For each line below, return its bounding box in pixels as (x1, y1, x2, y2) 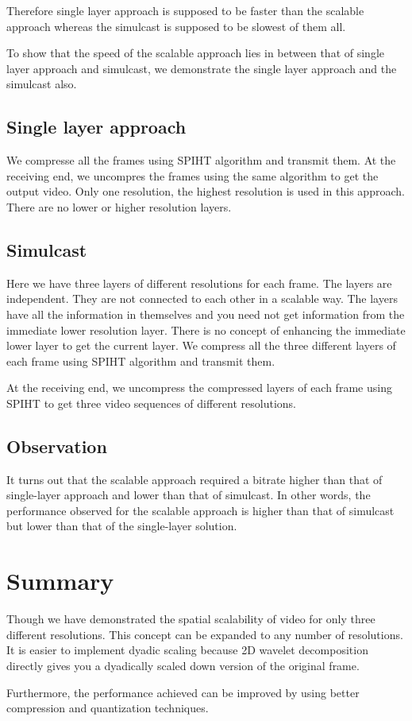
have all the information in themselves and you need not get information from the (6, 305, 405, 322)
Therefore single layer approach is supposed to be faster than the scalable (6, 2, 364, 18)
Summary (6, 564, 114, 597)
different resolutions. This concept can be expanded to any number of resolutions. (6, 626, 403, 642)
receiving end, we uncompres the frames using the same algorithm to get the (6, 167, 379, 184)
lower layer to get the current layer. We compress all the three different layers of (6, 337, 396, 354)
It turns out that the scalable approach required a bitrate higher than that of (6, 471, 383, 487)
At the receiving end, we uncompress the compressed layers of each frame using (6, 379, 392, 396)
